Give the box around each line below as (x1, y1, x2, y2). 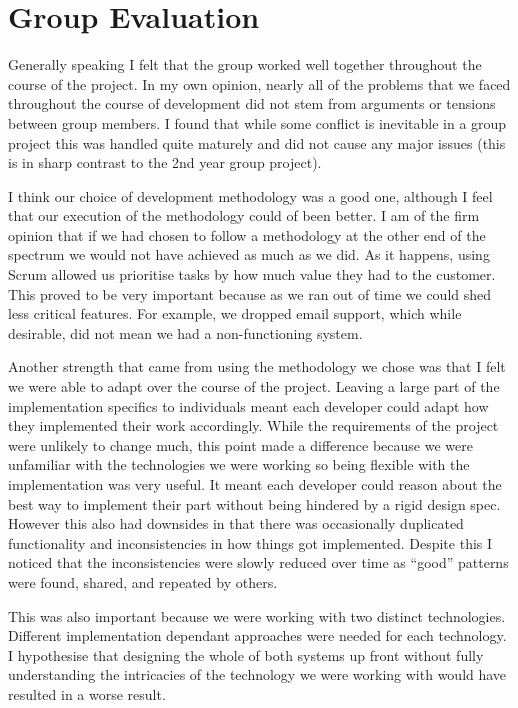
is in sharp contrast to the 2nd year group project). (8, 152, 322, 173)
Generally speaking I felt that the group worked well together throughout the (8, 54, 482, 75)
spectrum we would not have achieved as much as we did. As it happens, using (8, 244, 490, 265)
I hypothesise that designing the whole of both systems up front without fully (8, 644, 484, 665)
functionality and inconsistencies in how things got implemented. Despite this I (8, 532, 493, 553)
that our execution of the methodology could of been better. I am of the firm (8, 205, 480, 226)
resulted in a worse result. (8, 683, 166, 704)
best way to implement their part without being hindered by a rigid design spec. (8, 493, 501, 514)
